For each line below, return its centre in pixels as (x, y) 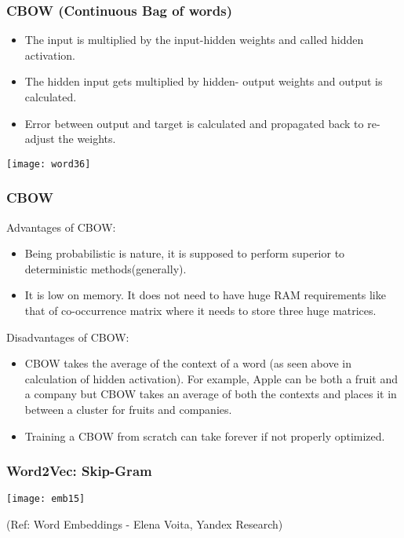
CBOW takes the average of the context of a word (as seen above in (188, 363)
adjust (40, 139)
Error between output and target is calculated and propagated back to (194, 123)
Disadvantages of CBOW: (68, 337)
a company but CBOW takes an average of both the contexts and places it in (211, 394)
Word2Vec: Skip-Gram (79, 471)
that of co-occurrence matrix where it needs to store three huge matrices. (200, 311)
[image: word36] (49, 164)
